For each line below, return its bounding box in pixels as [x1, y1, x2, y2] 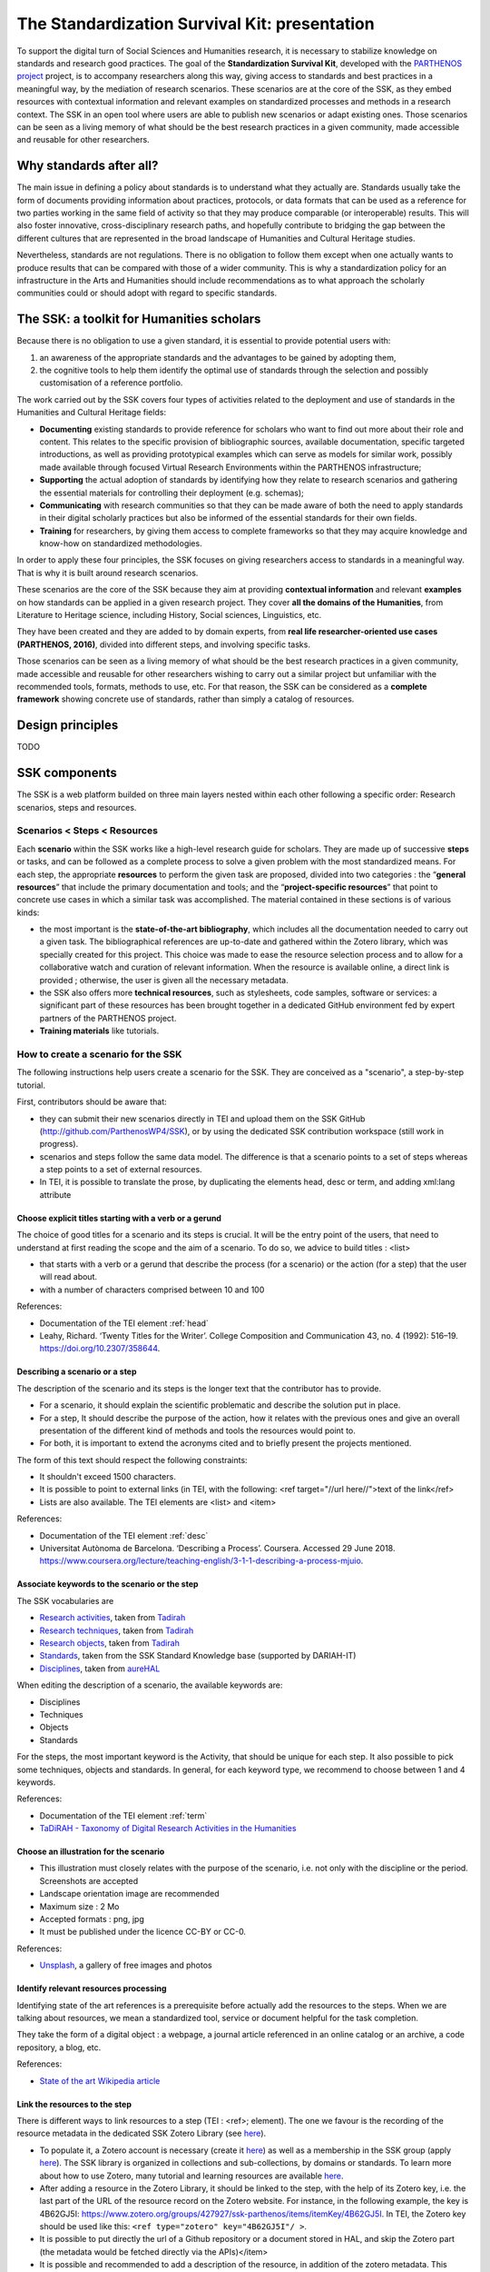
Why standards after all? [16, 158, 159, 174]
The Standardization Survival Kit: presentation [16, 14, 376, 34]
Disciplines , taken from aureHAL [39, 1663, 161, 1674]
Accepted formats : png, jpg [39, 1914, 144, 1925]
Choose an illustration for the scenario [16, 1846, 165, 1858]
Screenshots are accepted [39, 1875, 139, 1886]
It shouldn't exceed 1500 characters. [39, 1471, 176, 1482]
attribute [39, 1189, 72, 1200]
